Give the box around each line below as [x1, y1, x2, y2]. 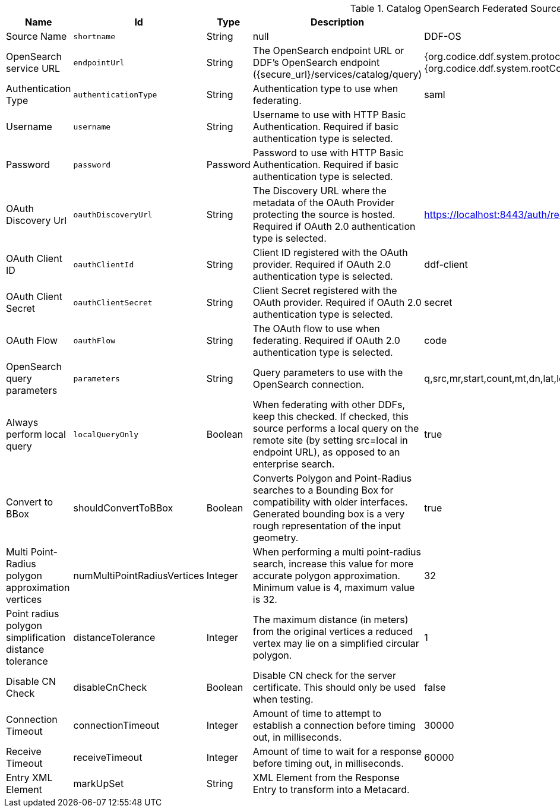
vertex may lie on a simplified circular [252, 637, 419, 649]
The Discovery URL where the [252, 185, 387, 197]
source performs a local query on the [252, 422, 419, 434]
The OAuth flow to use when [252, 323, 380, 334]
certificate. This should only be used [252, 681, 416, 693]
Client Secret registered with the [252, 285, 397, 296]
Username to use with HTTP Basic [252, 109, 406, 121]
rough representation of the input [252, 520, 401, 532]
